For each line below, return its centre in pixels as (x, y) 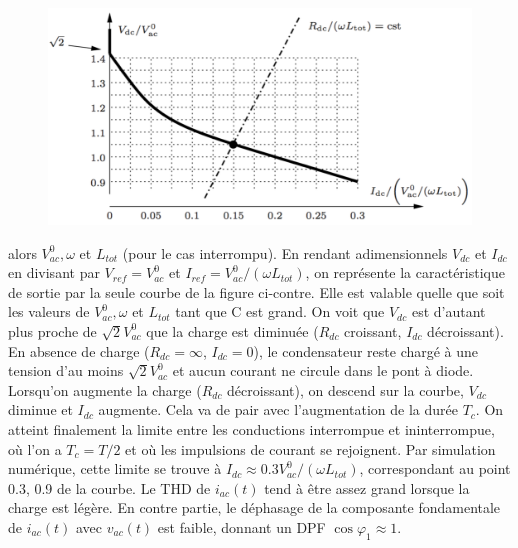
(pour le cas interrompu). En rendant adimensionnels (285, 252)
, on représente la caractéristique (405, 272)
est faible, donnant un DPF (241, 526)
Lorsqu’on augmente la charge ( (105, 389)
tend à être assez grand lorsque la (367, 487)
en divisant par (54, 272)
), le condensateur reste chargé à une (366, 350)
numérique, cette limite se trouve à (115, 468)
